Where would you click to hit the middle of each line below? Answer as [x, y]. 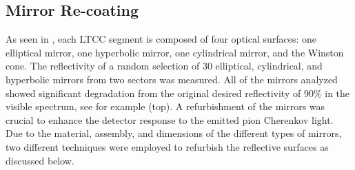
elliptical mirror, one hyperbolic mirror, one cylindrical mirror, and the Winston [175, 52]
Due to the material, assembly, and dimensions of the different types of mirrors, [174, 133]
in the [337, 93]
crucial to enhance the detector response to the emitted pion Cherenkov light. [170, 119]
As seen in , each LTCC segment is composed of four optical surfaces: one [161, 39]
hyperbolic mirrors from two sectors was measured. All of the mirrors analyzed [172, 79]
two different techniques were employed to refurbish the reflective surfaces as [167, 146]
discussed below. [40, 160]
